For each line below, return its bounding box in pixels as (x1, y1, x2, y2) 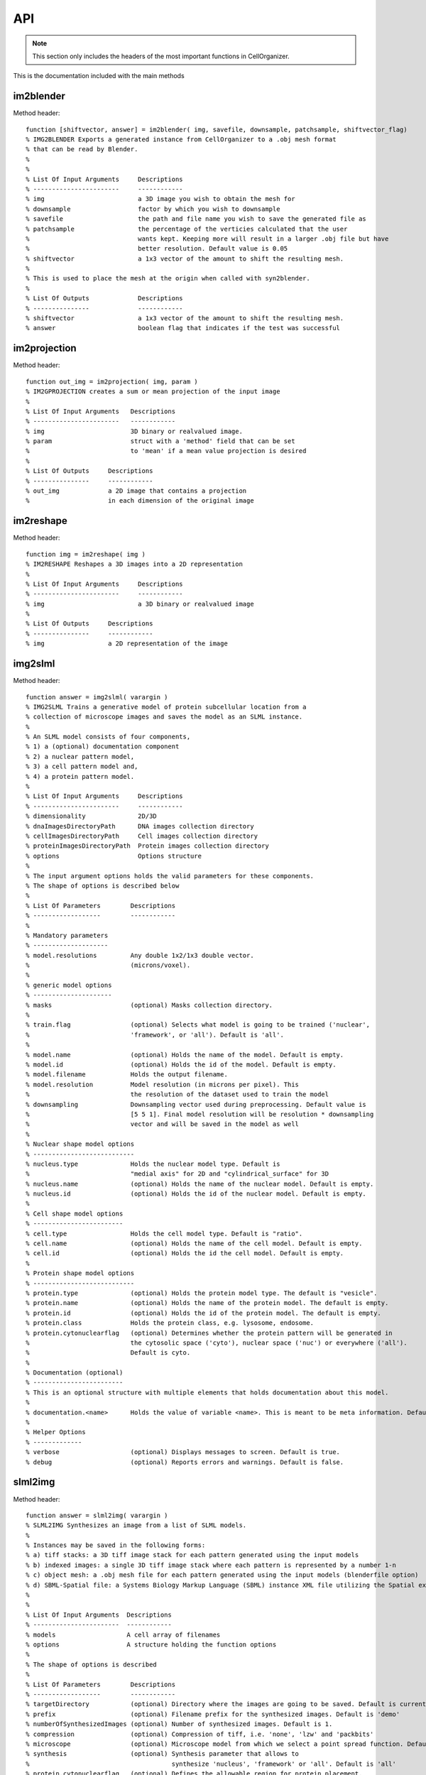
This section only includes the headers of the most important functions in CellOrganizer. (32, 52, 290, 60)
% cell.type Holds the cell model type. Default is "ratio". (26, 1229, 303, 1238)
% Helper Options (26, 1428, 86, 1436)
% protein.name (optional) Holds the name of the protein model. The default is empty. (26, 1299, 389, 1307)
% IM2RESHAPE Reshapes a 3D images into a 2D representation (26, 560, 243, 568)
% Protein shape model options (26, 1269, 135, 1277)
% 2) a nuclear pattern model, (26, 753, 135, 760)
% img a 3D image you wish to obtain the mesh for (26, 195, 295, 203)
